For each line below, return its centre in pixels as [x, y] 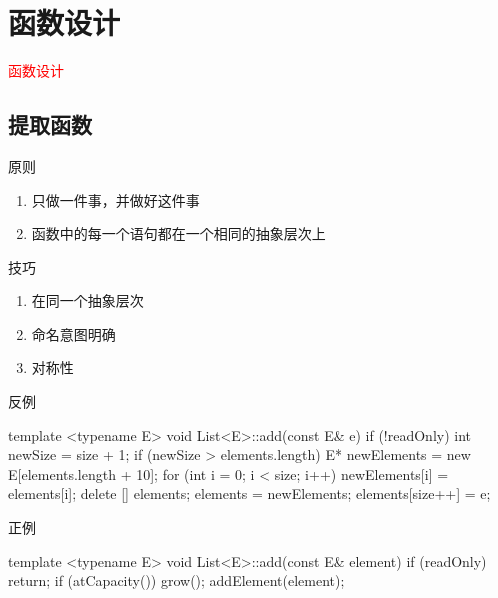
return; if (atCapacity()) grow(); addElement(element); [176, 580]
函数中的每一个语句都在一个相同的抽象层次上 [178, 233]
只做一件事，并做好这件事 [115, 199]
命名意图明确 [73, 333]
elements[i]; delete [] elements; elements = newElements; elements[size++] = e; [249, 493]
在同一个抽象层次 [87, 300]
